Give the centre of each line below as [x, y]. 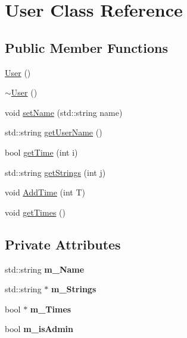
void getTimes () [35, 212]
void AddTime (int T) [45, 192]
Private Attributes [63, 244]
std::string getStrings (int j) [55, 172]
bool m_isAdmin [39, 329]
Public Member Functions [86, 47]
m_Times [51, 309]
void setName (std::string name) [64, 112]
